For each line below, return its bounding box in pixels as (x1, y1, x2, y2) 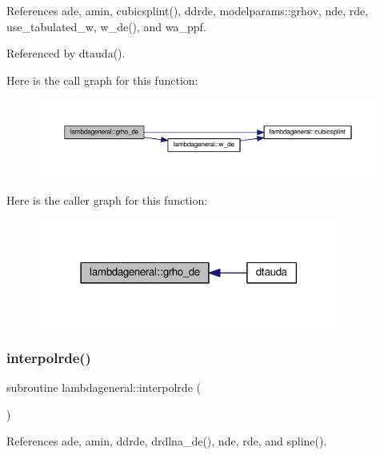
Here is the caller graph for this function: (6, 192, 208, 209)
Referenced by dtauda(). (6, 45, 126, 62)
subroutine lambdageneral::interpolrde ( (6, 379, 201, 396)
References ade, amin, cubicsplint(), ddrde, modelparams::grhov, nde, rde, (6, 2, 369, 18)
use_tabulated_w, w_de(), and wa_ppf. (6, 18, 206, 34)
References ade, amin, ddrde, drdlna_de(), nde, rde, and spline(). (6, 433, 327, 449)
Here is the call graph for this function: (6, 71, 198, 88)
